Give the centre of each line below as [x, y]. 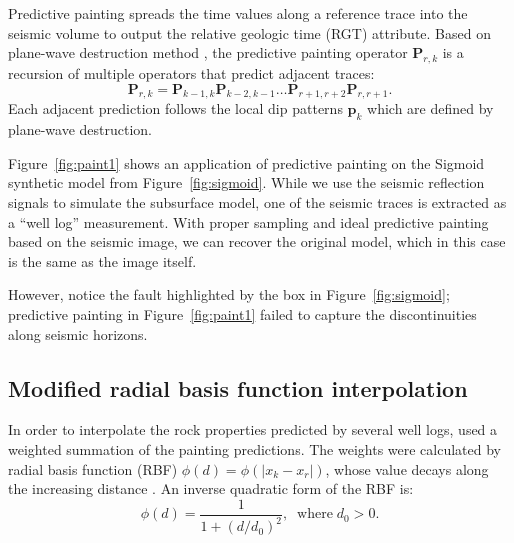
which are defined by [430, 108]
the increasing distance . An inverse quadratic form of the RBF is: [211, 488]
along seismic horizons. [78, 333]
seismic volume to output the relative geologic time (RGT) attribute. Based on [249, 32]
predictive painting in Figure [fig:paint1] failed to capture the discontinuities [242, 313]
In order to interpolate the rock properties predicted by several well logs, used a [253, 429]
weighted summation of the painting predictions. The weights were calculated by [255, 448]
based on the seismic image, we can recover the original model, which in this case [257, 241]
